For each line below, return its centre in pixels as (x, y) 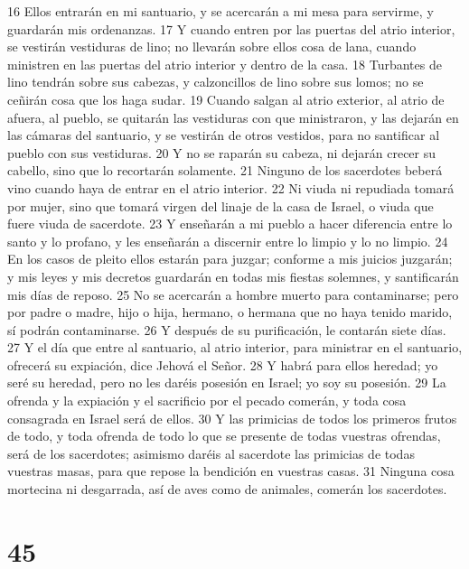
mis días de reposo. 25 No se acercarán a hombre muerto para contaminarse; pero (233, 294)
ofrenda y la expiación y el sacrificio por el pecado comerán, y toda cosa (207, 401)
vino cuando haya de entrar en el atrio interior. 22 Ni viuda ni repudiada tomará (231, 187)
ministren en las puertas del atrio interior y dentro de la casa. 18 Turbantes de (225, 64)
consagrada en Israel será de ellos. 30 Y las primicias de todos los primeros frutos (232, 418)
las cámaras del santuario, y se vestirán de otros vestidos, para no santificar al (224, 135)
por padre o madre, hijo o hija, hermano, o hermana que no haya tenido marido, (230, 312)
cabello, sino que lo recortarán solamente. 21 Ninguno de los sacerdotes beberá (225, 170)
